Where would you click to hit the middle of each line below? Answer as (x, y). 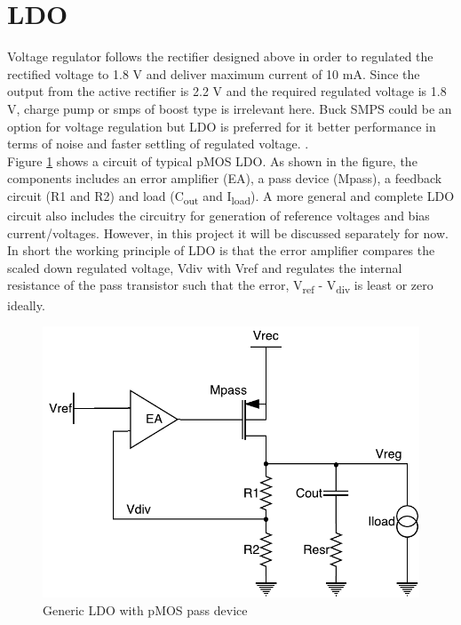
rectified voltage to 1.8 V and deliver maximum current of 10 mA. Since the (214, 73)
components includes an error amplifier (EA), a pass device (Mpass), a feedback (225, 178)
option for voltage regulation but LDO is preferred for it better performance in (222, 126)
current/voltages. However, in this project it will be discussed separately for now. (228, 232)
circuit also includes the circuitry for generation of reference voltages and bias (219, 215)
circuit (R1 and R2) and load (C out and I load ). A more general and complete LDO (231, 196)
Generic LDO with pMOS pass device (145, 609)
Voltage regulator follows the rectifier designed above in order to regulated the (220, 56)
